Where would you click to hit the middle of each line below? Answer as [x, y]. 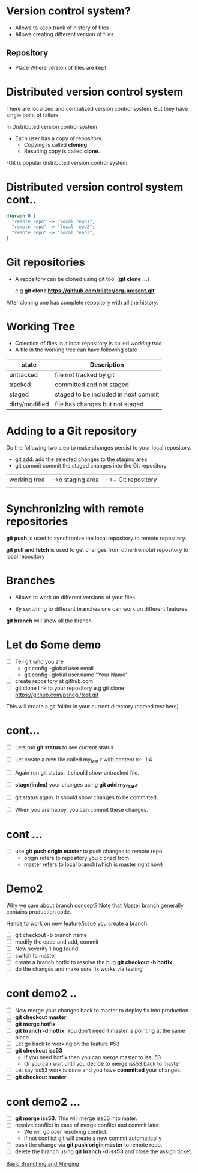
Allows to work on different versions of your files [75, 597]
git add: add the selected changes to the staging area [81, 459]
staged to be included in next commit [107, 394]
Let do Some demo [54, 645]
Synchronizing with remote [75, 509]
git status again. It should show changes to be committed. [86, 797]
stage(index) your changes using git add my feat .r [76, 785]
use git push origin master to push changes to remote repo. [89, 851]
